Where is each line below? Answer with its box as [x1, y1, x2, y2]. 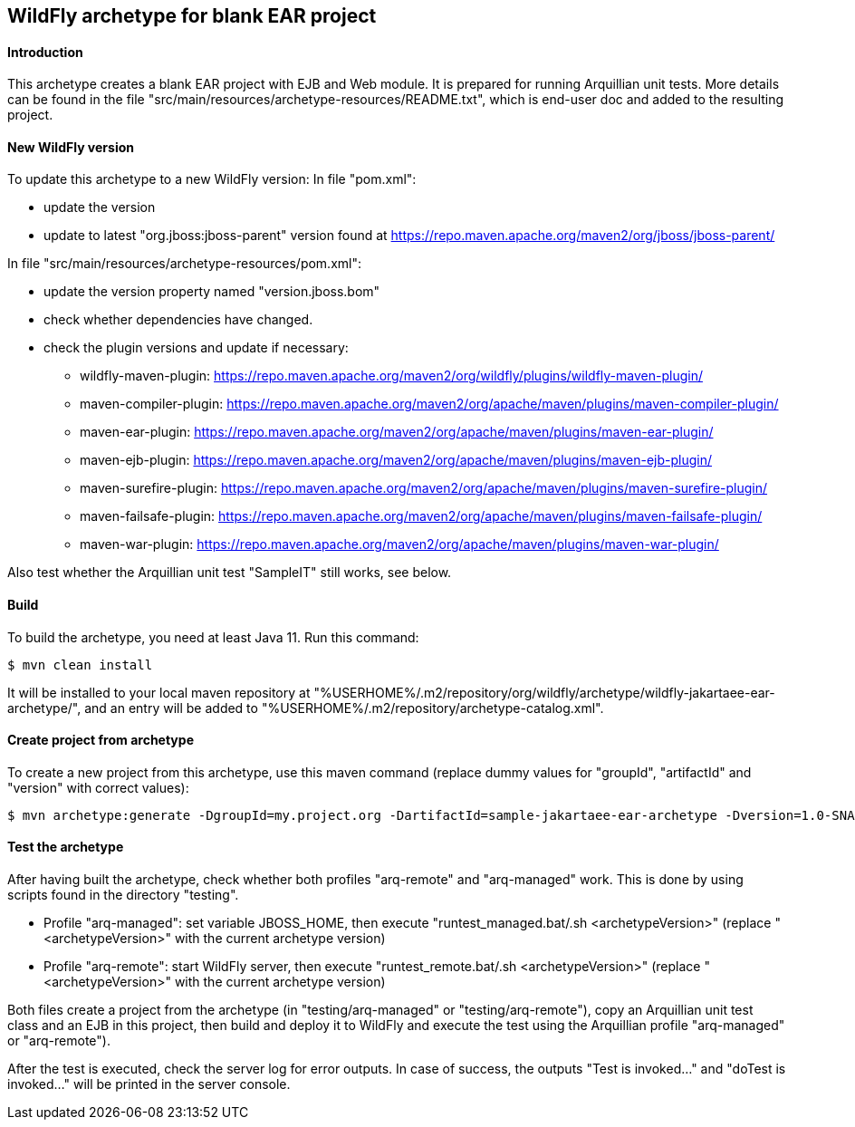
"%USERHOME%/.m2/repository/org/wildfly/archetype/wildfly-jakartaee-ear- [313, 684, 775, 700]
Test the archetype [7, 839, 124, 855]
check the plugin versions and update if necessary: [43, 340, 349, 356]
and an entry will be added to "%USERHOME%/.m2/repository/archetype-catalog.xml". [84, 699, 604, 716]
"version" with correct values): [7, 779, 189, 795]
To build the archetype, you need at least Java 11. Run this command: [7, 629, 419, 645]
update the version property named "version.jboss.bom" [43, 284, 380, 300]
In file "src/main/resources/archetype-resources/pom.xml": [7, 255, 361, 272]
